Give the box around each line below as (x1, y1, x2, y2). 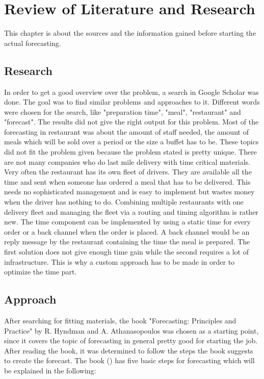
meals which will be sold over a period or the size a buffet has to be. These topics (4, 136, 259, 147)
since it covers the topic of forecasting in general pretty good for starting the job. (4, 335, 258, 346)
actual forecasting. (4, 37, 61, 48)
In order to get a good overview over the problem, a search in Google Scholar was (4, 86, 259, 97)
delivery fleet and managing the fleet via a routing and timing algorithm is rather (4, 206, 258, 217)
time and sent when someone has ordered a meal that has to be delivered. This (4, 176, 251, 187)
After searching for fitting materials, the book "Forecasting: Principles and (4, 315, 236, 325)
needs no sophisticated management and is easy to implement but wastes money (4, 186, 255, 197)
